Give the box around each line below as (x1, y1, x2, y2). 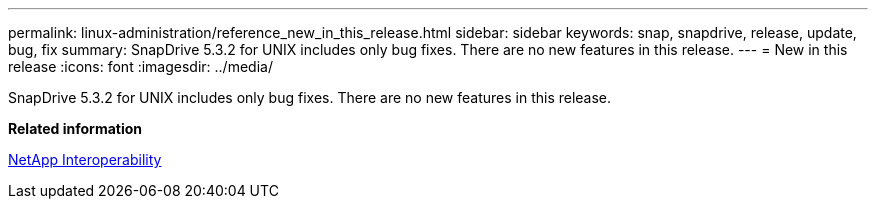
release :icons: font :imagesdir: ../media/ (8, 58, 273, 75)
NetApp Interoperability (8, 151, 162, 168)
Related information (8, 120, 143, 137)
